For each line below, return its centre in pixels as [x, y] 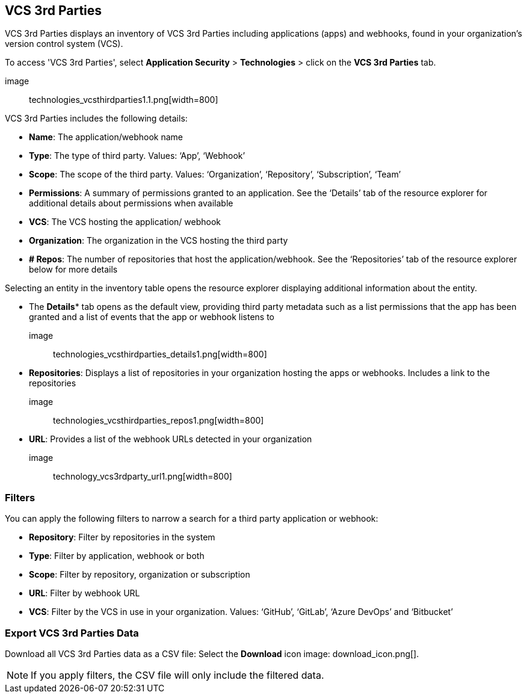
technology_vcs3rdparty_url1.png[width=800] [143, 477]
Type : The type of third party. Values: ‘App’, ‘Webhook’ [137, 156]
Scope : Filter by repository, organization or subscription [140, 575]
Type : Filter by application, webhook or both [117, 556]
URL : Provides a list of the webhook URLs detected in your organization [171, 439]
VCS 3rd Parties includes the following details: [96, 119]
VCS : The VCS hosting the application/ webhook [125, 222]
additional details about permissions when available [131, 203]
